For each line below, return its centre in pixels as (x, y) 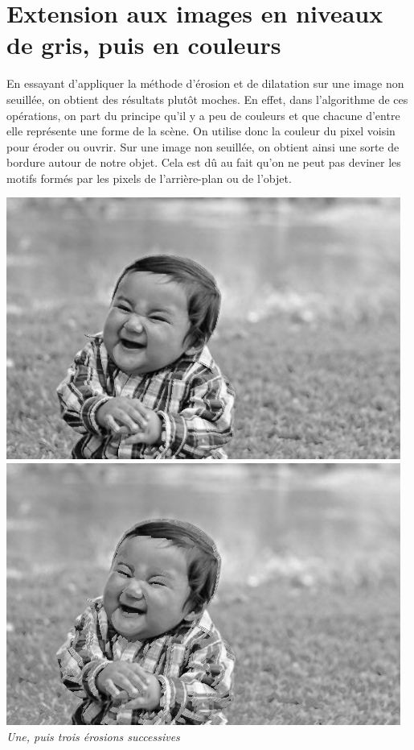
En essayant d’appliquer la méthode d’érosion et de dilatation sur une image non (205, 83)
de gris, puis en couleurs (144, 45)
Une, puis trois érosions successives (93, 736)
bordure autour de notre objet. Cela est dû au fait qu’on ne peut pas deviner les (204, 162)
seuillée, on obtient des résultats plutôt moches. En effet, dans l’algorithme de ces (207, 99)
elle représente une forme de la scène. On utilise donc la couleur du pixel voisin (201, 131)
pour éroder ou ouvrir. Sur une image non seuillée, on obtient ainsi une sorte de (203, 146)
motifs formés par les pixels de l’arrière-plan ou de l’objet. (149, 178)
